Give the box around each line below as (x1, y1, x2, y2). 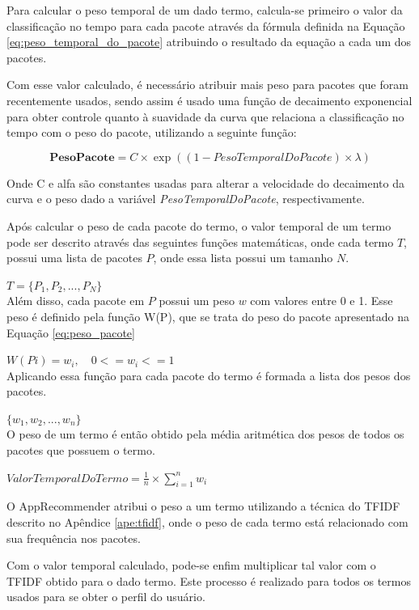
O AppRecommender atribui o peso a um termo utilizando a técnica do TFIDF (6, 498, 400, 515)
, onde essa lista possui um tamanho (153, 249, 333, 266)
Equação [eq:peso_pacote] (6, 324, 135, 341)
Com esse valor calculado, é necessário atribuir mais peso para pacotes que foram (6, 76, 408, 93)
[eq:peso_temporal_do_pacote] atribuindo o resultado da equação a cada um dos (6, 33, 412, 50)
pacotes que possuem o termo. (6, 442, 155, 459)
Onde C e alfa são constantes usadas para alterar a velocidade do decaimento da (6, 174, 405, 191)
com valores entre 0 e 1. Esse (250, 292, 393, 309)
